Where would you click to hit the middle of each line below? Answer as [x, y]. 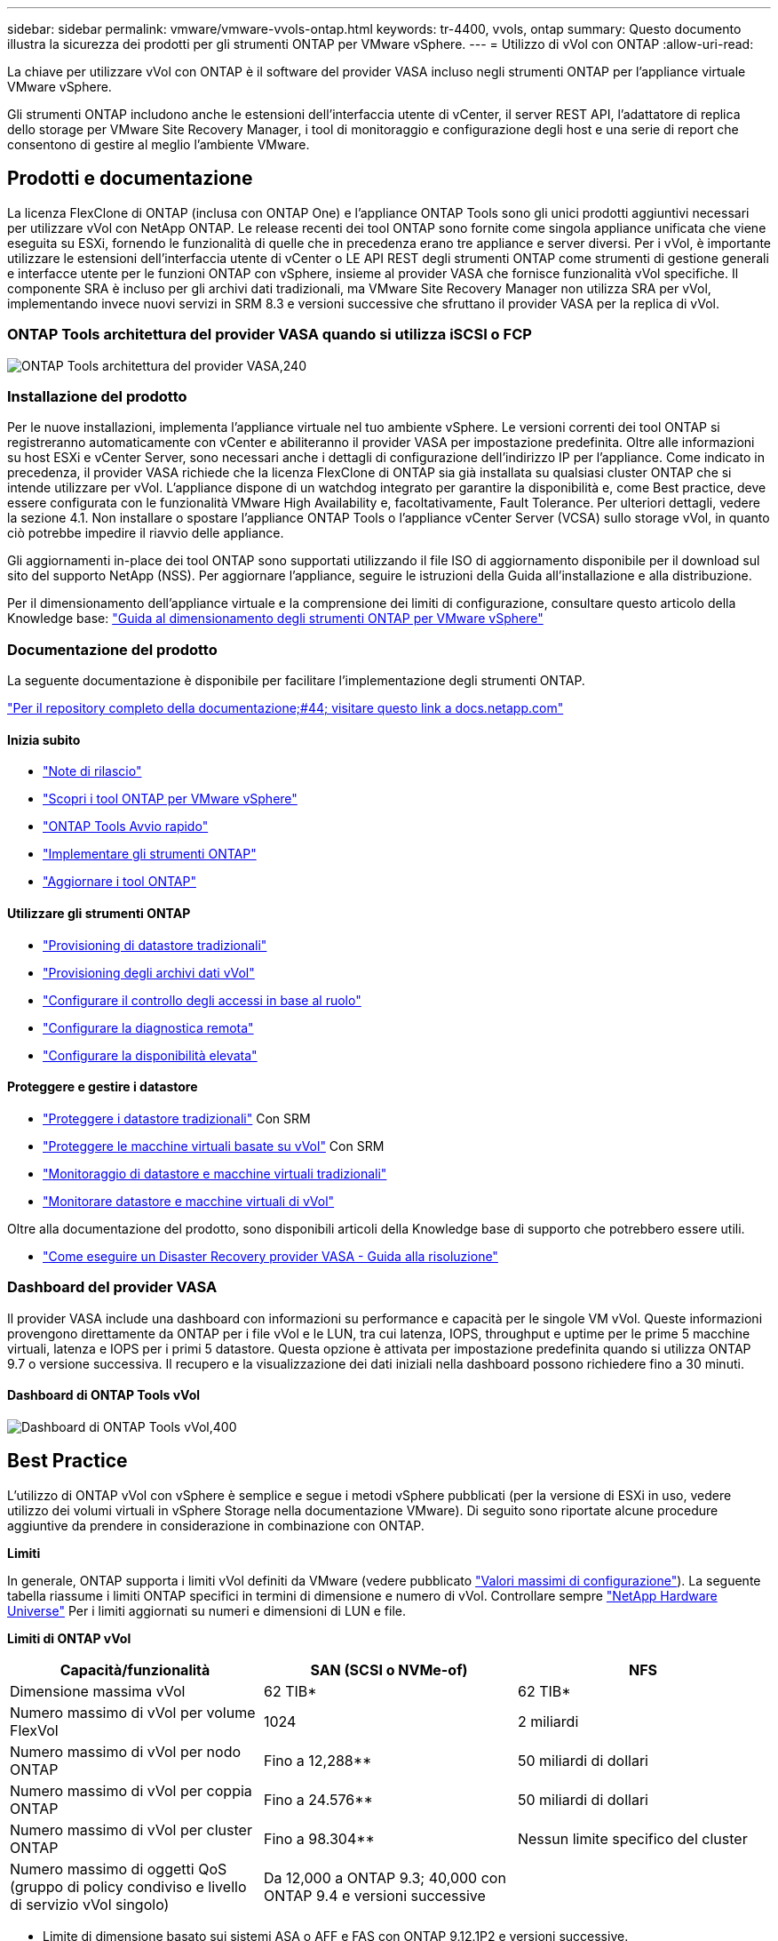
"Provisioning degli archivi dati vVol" [149, 972]
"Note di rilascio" [92, 771]
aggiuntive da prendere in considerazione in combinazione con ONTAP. [216, 1525]
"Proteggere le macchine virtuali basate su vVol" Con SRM [214, 1146]
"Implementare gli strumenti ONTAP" [150, 854]
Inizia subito [44, 739]
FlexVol [34, 1730]
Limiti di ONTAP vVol [69, 1638]
